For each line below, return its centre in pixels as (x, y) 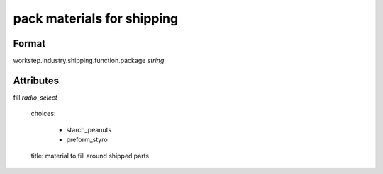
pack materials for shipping (96, 18)
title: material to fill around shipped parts (90, 156)
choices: (43, 114)
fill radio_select (35, 97)
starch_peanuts (89, 129)
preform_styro (87, 140)
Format (29, 43)
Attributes (36, 80)
